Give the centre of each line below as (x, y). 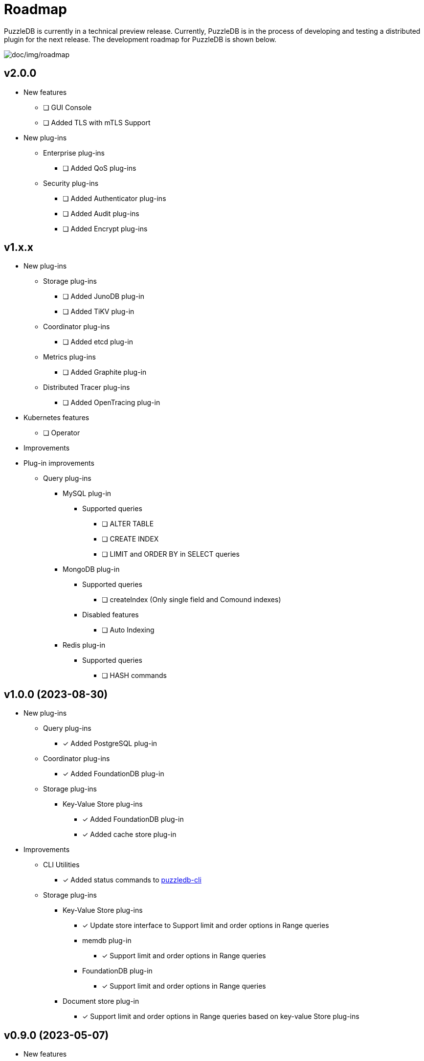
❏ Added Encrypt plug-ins (105, 228)
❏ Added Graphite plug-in (105, 372)
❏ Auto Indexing (128, 630)
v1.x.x (19, 248)
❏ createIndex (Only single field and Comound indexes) (191, 600)
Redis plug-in (84, 645)
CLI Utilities (61, 865)
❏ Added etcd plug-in (98, 342)
